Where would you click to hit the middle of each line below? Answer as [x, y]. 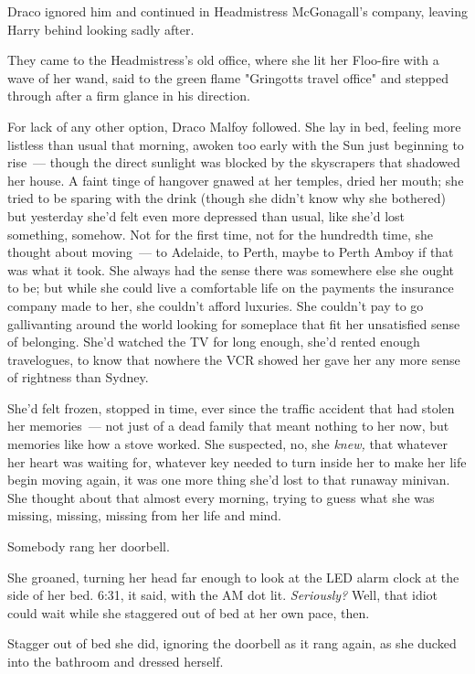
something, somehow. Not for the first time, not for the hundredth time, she [220, 234]
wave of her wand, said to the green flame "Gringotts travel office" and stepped [228, 77]
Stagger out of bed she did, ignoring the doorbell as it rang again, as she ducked [232, 643]
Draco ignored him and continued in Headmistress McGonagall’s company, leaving [237, 11]
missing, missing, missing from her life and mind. [144, 515]
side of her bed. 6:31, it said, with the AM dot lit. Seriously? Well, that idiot [223, 595]
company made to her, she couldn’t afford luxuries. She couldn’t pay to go [216, 305]
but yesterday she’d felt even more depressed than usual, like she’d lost [206, 215]
